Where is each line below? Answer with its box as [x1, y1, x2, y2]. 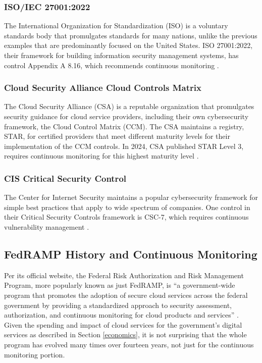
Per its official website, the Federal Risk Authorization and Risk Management [4, 270, 244, 280]
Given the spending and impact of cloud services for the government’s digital [4, 319, 242, 330]
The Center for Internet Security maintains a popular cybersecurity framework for [4, 192, 258, 202]
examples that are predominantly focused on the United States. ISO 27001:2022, [4, 40, 253, 50]
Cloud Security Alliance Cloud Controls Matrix [4, 81, 201, 94]
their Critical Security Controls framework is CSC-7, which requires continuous [4, 212, 249, 222]
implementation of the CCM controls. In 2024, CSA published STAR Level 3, [4, 140, 244, 151]
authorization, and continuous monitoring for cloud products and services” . [4, 309, 239, 320]
